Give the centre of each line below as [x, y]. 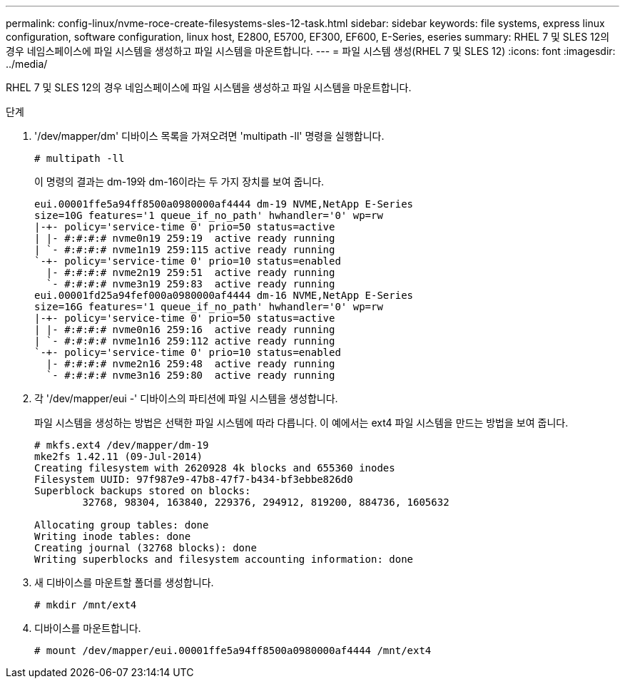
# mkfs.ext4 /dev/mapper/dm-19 [122, 445]
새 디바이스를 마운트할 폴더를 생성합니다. [124, 582]
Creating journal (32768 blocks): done [146, 548]
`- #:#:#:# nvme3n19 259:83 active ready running [190, 284]
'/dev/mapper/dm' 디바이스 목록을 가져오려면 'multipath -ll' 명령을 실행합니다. [209, 136]
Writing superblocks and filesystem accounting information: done [224, 559]
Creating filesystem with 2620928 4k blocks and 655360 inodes [215, 468]
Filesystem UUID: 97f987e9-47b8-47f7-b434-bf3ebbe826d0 [194, 479]
